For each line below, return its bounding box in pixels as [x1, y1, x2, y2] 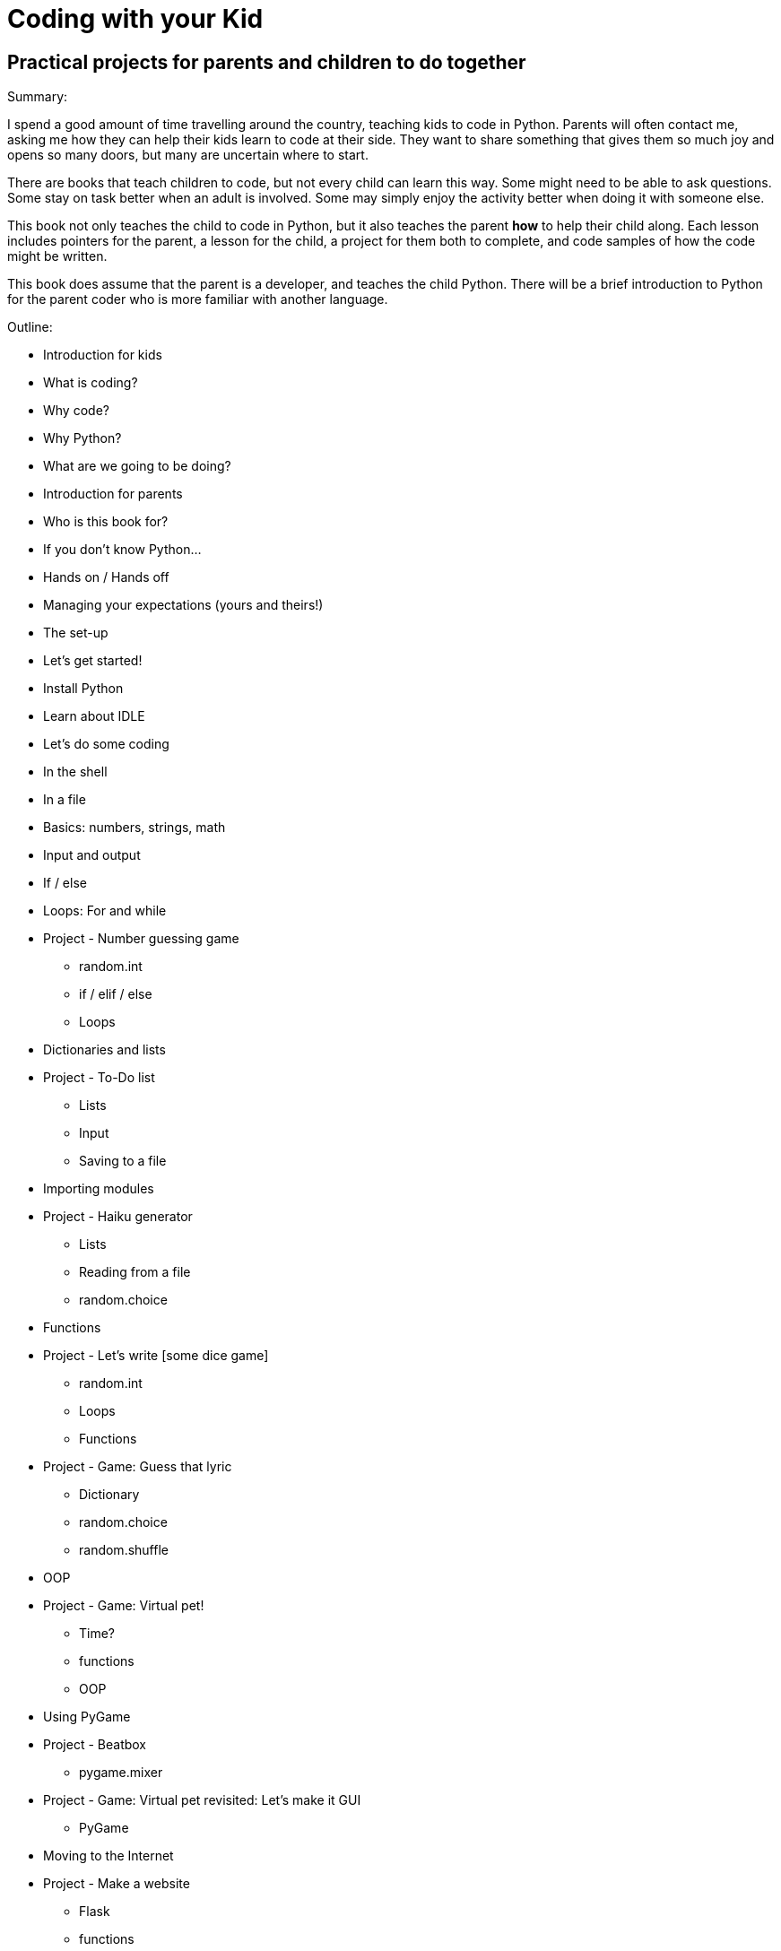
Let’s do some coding [43, 736, 169, 752]
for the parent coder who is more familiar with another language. [7, 291, 388, 308]
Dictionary [79, 1487, 140, 1503]
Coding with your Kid [7, 4, 264, 34]
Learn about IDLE [43, 708, 145, 724]
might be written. [7, 248, 108, 264]
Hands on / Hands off [43, 569, 169, 585]
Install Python [43, 681, 124, 697]
